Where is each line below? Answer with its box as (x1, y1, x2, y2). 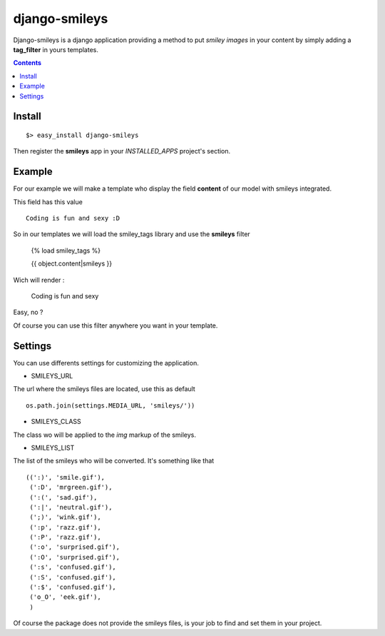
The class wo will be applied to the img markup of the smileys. (13, 430, 196, 439)
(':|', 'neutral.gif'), (29, 503, 113, 511)
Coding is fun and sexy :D (26, 214, 120, 222)
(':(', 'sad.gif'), (29, 493, 98, 501)
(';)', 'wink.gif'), (29, 513, 101, 521)
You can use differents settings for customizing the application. (13, 358, 199, 367)
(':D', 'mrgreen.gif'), (29, 483, 113, 492)
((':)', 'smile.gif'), (26, 473, 106, 481)
